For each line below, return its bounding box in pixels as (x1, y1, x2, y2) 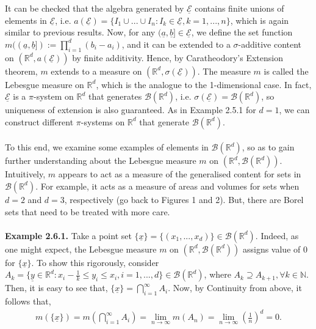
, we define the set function (191, 26, 293, 39)
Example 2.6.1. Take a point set (5, 229, 132, 242)
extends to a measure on (51, 64, 142, 77)
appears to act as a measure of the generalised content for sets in (58, 168, 301, 180)
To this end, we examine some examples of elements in (5, 141, 209, 153)
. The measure (197, 64, 251, 77)
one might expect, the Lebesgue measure (5, 242, 157, 255)
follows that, (5, 295, 51, 308)
